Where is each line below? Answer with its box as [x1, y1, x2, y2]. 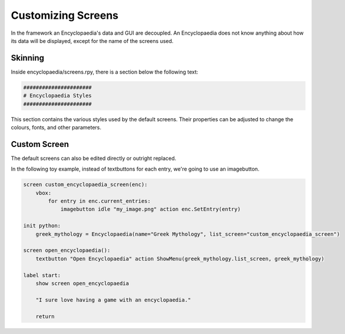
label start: [23, 272, 61, 279]
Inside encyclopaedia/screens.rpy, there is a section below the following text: [11, 68, 198, 75]
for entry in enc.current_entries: [48, 198, 151, 205]
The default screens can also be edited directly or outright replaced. [11, 155, 177, 162]
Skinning [11, 53, 44, 63]
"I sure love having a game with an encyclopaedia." [35, 296, 191, 303]
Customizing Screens [11, 9, 119, 22]
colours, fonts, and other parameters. [11, 123, 102, 131]
